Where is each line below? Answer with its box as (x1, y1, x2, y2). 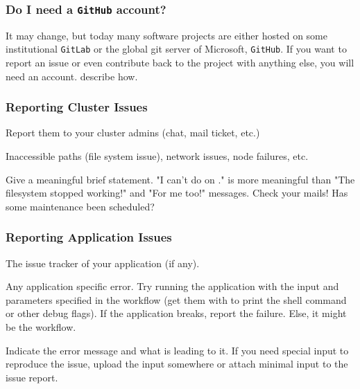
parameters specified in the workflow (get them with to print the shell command (6, 292, 347, 307)
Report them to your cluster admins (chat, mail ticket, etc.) (6, 125, 260, 140)
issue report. (6, 370, 58, 384)
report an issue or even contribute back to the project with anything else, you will (6, 55, 354, 70)
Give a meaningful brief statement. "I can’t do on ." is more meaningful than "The (6, 172, 355, 186)
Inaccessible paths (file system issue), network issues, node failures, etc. (6, 149, 309, 163)
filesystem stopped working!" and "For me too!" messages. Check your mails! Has (6, 186, 348, 200)
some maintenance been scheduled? (6, 199, 155, 213)
